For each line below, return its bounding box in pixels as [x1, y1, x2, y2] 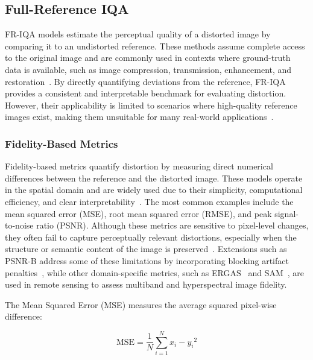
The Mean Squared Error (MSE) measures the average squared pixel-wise [5, 298, 277, 311]
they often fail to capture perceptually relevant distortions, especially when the [5, 230, 297, 243]
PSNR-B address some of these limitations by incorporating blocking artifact [5, 254, 289, 267]
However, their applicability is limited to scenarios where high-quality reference [5, 98, 297, 111]
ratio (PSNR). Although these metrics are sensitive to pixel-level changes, [36, 219, 309, 232]
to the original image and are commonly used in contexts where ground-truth [5, 51, 291, 64]
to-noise [5, 219, 34, 232]
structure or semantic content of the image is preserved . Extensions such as [5, 242, 287, 255]
